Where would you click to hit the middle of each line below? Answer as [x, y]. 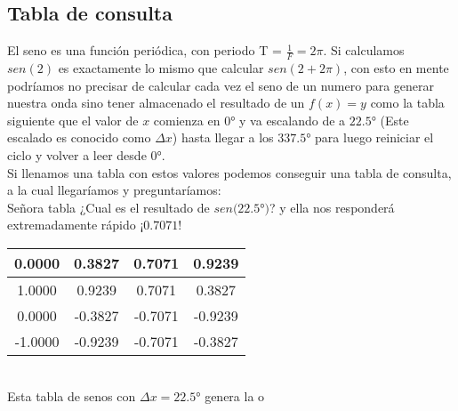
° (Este [390, 120]
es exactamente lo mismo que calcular [161, 68]
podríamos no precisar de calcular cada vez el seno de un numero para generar [221, 85]
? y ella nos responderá [332, 207]
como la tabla [407, 103]
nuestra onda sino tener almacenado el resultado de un [156, 103]
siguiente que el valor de [73, 120]
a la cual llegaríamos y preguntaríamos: [114, 190]
